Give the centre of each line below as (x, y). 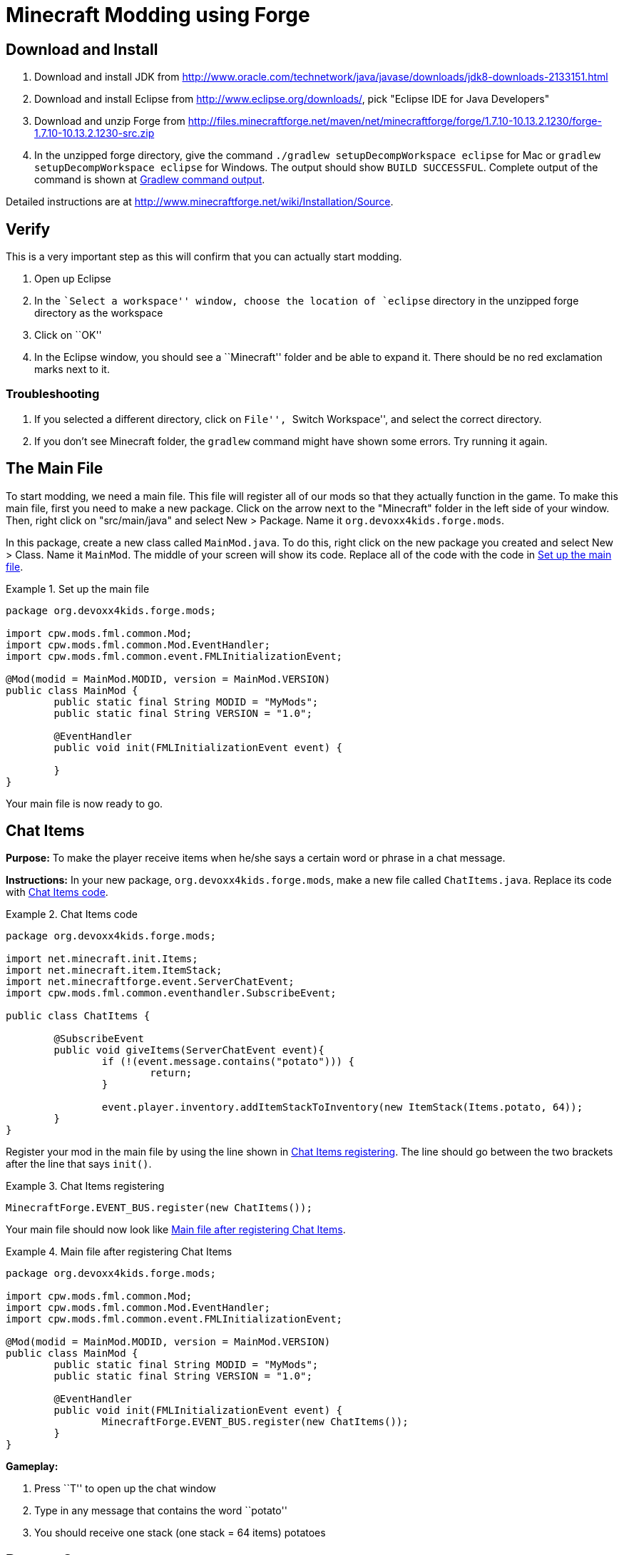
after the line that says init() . (79, 1164)
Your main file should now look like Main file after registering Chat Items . (176, 1230)
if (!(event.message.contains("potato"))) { (228, 1062)
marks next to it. (72, 369)
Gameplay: (32, 1467)
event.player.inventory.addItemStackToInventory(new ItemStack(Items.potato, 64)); (342, 1107)
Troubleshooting (53, 394)
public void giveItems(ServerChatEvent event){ (189, 1050)
